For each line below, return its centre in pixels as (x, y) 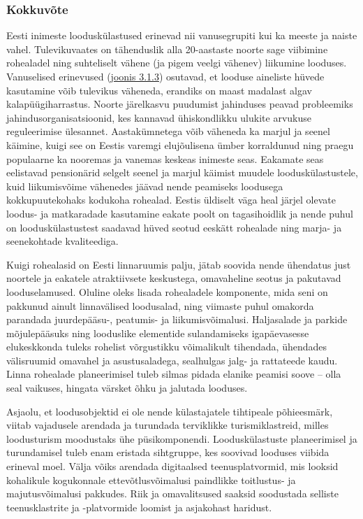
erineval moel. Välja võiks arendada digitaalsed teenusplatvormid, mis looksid (172, 466)
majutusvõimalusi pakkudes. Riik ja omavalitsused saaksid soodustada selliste (172, 493)
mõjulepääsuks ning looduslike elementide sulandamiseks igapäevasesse (158, 333)
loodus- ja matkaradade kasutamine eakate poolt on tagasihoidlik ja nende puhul (180, 213)
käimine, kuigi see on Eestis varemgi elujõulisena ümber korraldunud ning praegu (180, 144)
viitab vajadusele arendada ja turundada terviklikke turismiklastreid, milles (168, 425)
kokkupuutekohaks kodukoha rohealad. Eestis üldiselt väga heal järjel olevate (171, 200)
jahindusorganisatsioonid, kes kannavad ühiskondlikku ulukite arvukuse (159, 117)
